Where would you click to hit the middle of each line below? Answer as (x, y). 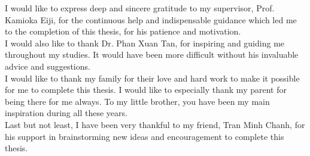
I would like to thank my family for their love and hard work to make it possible (152, 78)
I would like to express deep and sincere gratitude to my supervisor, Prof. (140, 8)
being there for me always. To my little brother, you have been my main (137, 101)
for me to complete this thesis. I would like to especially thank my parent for (146, 90)
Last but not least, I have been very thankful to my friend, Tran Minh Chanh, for (155, 124)
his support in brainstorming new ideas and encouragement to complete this (145, 136)
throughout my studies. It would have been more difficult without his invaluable (152, 54)
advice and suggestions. (48, 66)
